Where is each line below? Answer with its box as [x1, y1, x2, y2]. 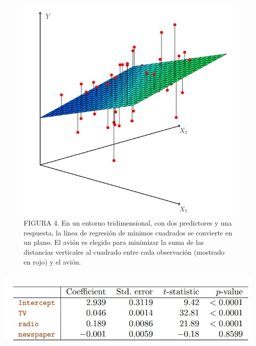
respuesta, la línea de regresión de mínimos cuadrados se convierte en [24, 227, 232, 237]
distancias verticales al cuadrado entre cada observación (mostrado [24, 246, 225, 257]
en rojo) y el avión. [24, 256, 81, 267]
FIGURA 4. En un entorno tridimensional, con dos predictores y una [24, 218, 232, 228]
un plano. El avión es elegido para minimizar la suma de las [24, 237, 204, 247]
